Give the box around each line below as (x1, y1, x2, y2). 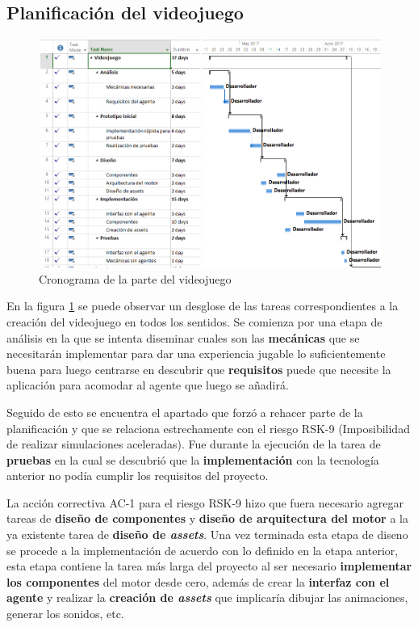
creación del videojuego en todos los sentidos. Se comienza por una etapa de (6, 313, 382, 330)
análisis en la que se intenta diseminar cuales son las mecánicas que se (6, 329, 360, 346)
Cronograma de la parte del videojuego (39, 270, 232, 287)
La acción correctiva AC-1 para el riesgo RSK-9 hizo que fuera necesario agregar (6, 494, 403, 511)
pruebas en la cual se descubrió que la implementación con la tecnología (6, 451, 379, 468)
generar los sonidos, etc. (6, 605, 124, 622)
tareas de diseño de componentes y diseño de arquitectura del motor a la (6, 510, 408, 527)
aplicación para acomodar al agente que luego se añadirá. (6, 377, 289, 393)
